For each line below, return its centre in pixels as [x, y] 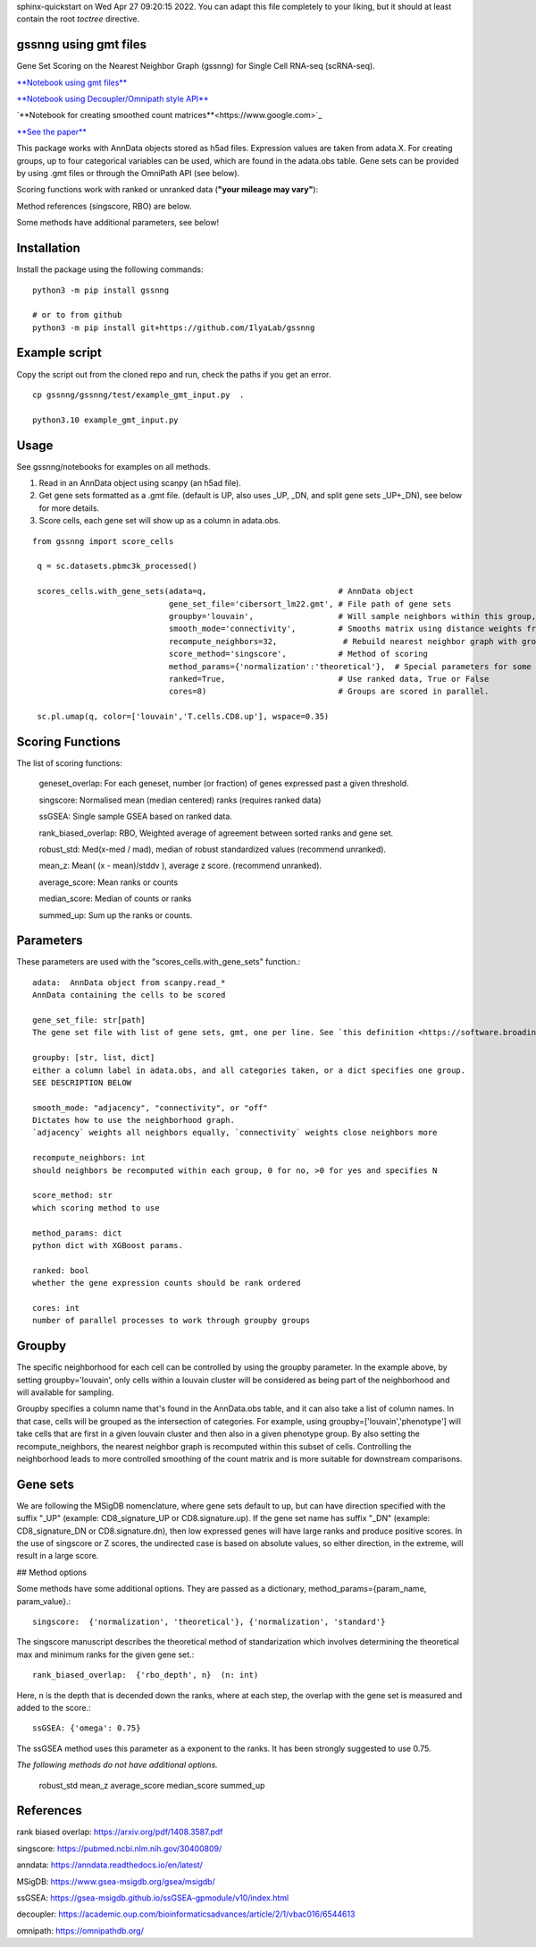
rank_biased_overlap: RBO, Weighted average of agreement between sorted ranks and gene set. [216, 833]
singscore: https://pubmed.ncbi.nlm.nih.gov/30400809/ [119, 1849]
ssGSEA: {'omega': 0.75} [87, 1728]
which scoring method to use [96, 1207]
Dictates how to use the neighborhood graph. [134, 1120]
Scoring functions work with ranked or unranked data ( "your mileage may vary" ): [167, 190]
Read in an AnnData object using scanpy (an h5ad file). [140, 483]
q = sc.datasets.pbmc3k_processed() [117, 566]
